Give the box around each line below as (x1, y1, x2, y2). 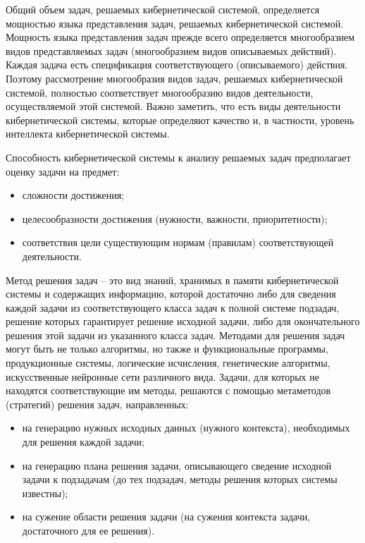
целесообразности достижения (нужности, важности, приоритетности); (22, 211, 328, 226)
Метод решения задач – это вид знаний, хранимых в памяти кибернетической (6, 272, 339, 287)
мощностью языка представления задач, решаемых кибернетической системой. (6, 16, 344, 30)
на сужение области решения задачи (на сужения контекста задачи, (22, 509, 311, 524)
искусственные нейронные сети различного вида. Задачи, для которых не (6, 369, 319, 384)
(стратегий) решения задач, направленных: (6, 396, 189, 411)
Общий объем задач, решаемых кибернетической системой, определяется (6, 2, 320, 16)
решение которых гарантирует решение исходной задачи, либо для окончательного (6, 314, 360, 329)
